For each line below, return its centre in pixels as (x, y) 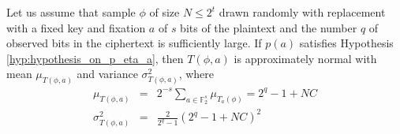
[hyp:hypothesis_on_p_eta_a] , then (95, 58)
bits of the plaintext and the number (269, 27)
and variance (107, 74)
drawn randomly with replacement (302, 12)
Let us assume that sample (71, 12)
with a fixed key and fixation (76, 27)
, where (196, 74)
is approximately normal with (305, 58)
